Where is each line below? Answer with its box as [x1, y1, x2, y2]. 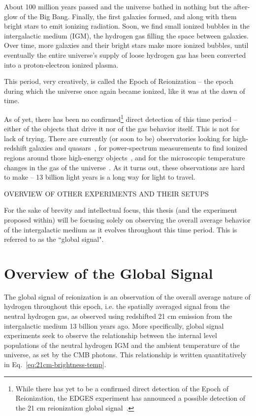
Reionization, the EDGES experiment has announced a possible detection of [15, 393, 246, 403]
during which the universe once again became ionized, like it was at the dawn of [4, 85, 245, 96]
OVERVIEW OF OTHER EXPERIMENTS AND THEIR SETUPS [4, 188, 209, 198]
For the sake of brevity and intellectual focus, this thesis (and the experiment [4, 205, 237, 215]
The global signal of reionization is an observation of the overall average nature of [4, 291, 251, 302]
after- [233, 1, 250, 11]
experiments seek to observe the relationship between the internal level [4, 330, 217, 340]
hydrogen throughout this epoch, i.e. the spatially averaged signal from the [4, 301, 230, 311]
